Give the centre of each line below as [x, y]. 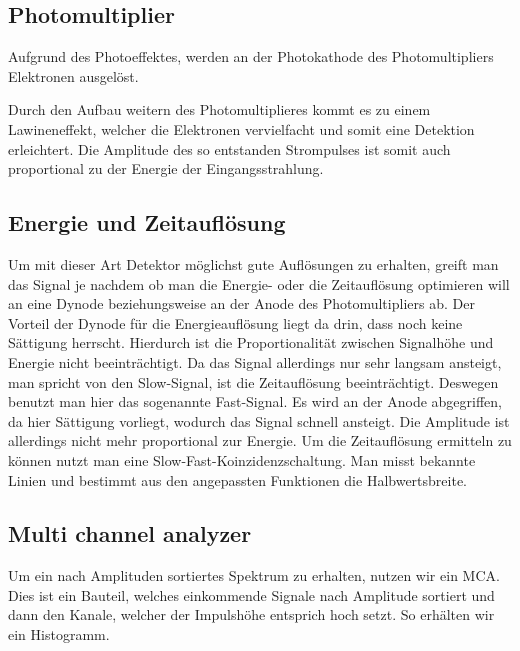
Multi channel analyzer [130, 533]
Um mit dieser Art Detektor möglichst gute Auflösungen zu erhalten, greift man [253, 263]
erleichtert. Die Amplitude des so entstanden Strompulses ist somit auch [229, 148]
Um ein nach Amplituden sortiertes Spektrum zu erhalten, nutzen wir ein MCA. [254, 575]
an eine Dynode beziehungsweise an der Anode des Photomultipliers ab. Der [241, 303]
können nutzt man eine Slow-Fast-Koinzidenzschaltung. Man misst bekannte [242, 459]
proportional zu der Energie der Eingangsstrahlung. [166, 168]
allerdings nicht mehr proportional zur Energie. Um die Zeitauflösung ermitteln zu [260, 440]
